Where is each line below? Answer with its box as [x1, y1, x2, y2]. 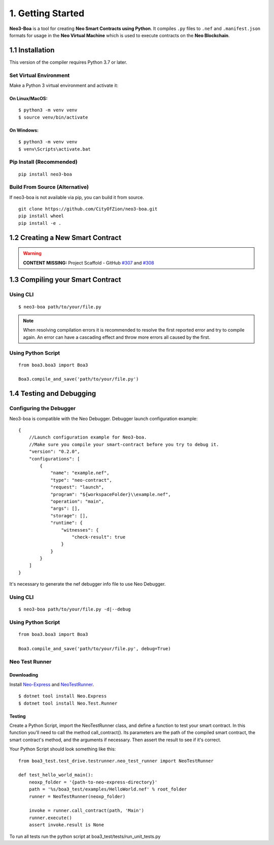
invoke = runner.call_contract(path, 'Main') [28, 808, 145, 813]
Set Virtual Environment [9, 72, 70, 79]
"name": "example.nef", [50, 470, 110, 476]
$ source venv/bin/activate [18, 114, 88, 120]
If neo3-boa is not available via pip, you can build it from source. [9, 194, 144, 200]
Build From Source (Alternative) [9, 184, 89, 191]
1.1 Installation [9, 46, 55, 54]
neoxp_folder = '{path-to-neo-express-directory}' [28, 779, 158, 785]
